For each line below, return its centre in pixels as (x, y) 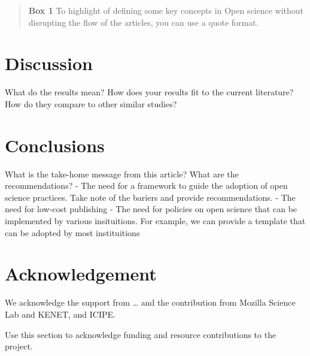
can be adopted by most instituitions (72, 232)
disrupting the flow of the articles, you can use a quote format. (143, 22)
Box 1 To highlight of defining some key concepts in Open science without (166, 10)
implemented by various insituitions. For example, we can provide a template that (155, 221)
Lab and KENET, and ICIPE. (60, 314)
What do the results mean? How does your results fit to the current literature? (149, 92)
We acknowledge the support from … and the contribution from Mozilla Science (150, 302)
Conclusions (55, 145)
